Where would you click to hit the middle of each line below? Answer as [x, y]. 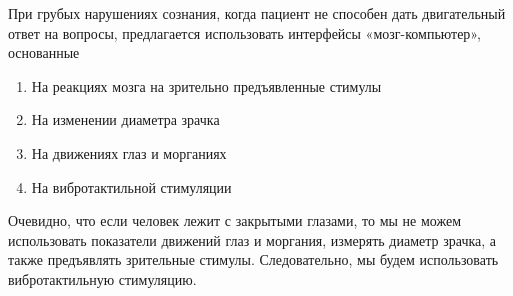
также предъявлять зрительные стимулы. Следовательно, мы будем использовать [253, 259]
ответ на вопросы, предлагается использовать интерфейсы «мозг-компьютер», [244, 32]
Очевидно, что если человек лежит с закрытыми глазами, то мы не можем [234, 220]
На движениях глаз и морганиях [129, 152]
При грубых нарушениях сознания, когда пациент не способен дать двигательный [257, 13]
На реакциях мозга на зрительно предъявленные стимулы [206, 85]
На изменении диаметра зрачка [125, 119]
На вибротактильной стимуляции [131, 186]
